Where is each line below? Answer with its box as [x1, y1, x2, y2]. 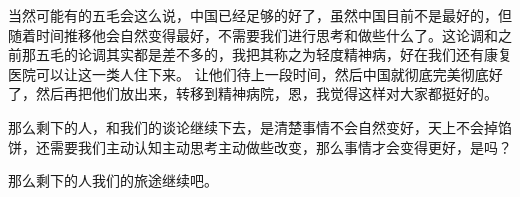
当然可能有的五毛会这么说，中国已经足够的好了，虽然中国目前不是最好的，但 [8, 5, 512, 25]
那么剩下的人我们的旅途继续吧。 [8, 170, 218, 191]
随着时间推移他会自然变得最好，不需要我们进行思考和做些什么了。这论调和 [8, 24, 498, 45]
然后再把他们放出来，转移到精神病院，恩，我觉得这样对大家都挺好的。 [35, 83, 498, 104]
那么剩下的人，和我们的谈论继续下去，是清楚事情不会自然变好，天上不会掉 [8, 116, 498, 137]
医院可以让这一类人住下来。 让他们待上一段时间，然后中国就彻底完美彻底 [8, 63, 489, 84]
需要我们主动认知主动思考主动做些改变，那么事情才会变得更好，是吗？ [49, 136, 512, 157]
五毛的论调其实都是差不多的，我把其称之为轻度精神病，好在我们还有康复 [35, 44, 512, 65]
